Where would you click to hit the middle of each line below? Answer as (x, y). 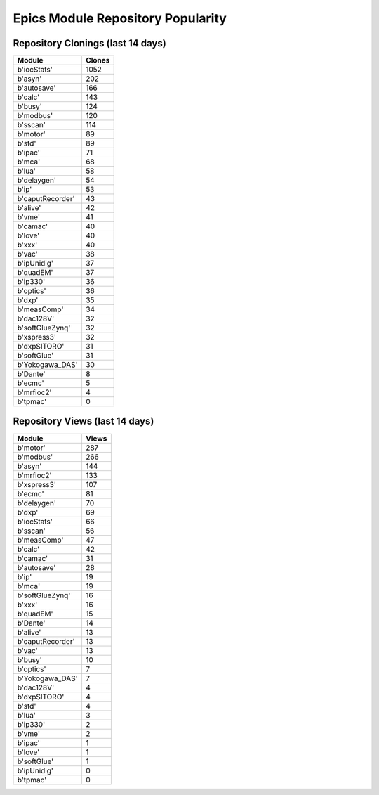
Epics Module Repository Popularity (120, 18)
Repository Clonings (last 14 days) (89, 43)
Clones (98, 60)
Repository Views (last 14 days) (84, 421)
